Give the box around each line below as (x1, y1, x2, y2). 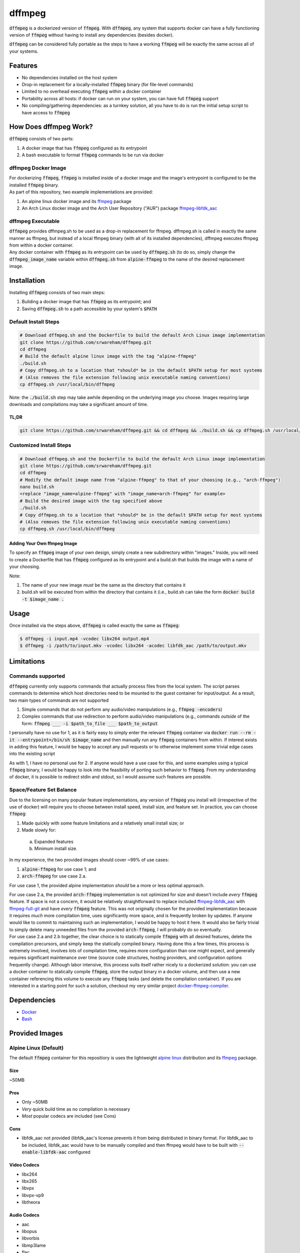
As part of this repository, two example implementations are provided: (9, 189, 153, 195)
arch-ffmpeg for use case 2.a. (21, 873, 87, 879)
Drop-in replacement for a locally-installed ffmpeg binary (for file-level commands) (21, 82, 193, 88)
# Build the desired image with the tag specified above (19, 498, 162, 504)
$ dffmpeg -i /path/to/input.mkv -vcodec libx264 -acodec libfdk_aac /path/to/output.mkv (19, 643, 247, 649)
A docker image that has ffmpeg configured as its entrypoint (21, 145, 147, 151)
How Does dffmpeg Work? (9, 123, 93, 131)
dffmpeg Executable (9, 218, 60, 225)
